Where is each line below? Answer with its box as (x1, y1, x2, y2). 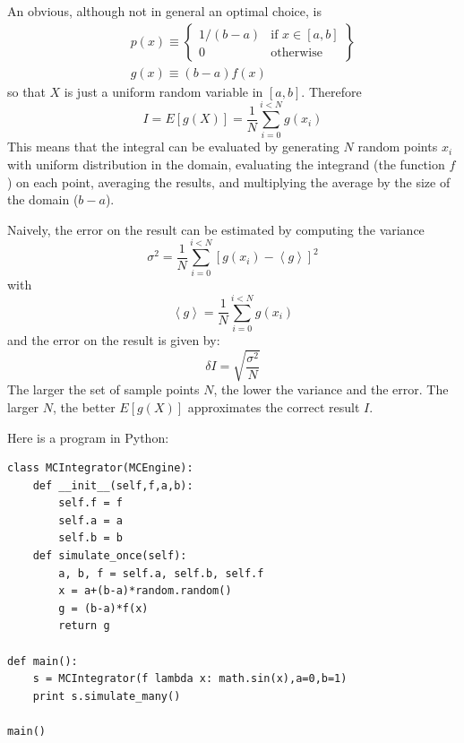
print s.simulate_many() (32, 689, 181, 703)
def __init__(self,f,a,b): (32, 479, 193, 492)
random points (357, 137, 438, 156)
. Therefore (301, 82, 362, 100)
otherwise (271, 46, 322, 59)
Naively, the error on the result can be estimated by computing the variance (7, 220, 425, 238)
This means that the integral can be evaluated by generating (7, 137, 339, 156)
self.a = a (58, 514, 123, 527)
